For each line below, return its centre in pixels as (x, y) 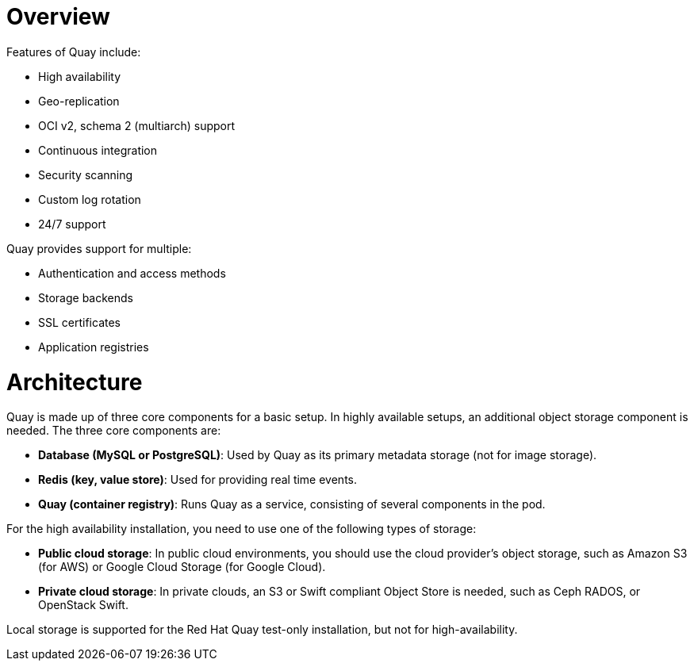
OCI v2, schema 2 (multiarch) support (137, 125)
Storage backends (86, 297)
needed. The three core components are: (114, 431)
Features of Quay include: (74, 52)
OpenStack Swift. (83, 605)
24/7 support (72, 224)
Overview (58, 17)
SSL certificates (80, 322)
